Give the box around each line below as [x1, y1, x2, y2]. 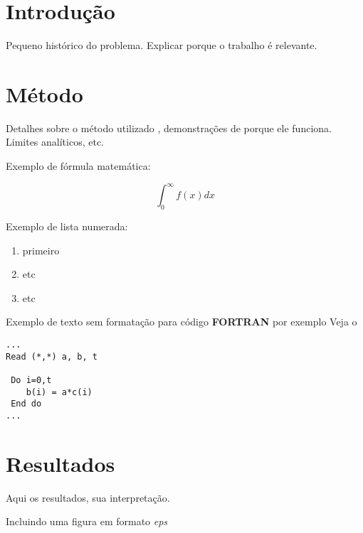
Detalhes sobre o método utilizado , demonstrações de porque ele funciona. [6, 120, 332, 135]
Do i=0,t [11, 375, 52, 385]
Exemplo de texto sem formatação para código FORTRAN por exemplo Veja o [6, 314, 357, 329]
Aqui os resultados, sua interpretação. [6, 490, 170, 505]
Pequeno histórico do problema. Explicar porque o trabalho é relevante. [6, 38, 317, 53]
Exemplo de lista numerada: [6, 218, 128, 233]
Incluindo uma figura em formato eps [6, 514, 168, 529]
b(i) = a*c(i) [26, 387, 93, 397]
